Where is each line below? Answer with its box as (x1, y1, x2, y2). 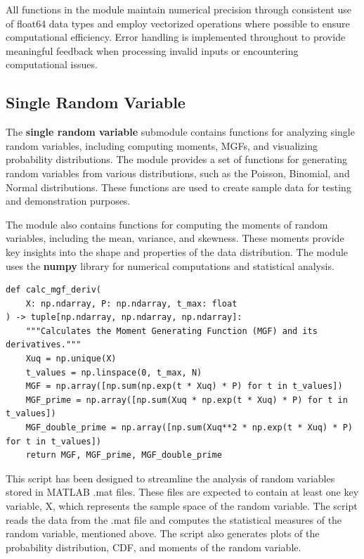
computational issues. (6, 57, 98, 72)
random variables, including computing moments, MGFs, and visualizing (6, 138, 318, 153)
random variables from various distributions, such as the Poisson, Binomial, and (6, 165, 350, 180)
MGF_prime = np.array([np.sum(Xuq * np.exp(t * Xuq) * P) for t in (25, 394, 348, 405)
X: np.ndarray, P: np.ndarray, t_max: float (25, 298, 238, 309)
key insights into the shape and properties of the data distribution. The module (6, 244, 349, 259)
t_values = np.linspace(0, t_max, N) (25, 367, 202, 378)
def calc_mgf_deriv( (6, 285, 102, 295)
